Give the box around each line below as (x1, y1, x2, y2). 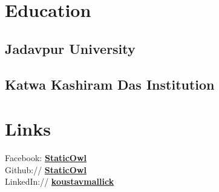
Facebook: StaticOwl (5, 151, 87, 164)
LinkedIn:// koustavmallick (5, 175, 114, 188)
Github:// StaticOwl (5, 163, 87, 176)
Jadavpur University (5, 39, 136, 58)
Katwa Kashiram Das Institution (5, 74, 215, 93)
